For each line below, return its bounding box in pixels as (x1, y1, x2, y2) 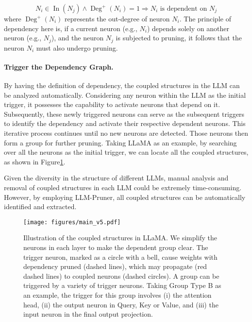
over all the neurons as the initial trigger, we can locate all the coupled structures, (4, 147, 249, 157)
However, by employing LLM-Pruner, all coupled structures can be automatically (4, 192, 246, 202)
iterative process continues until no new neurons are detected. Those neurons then (4, 128, 249, 138)
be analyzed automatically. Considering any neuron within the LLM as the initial (4, 89, 246, 100)
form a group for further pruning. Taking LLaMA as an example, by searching (4, 137, 237, 147)
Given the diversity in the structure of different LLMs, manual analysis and (4, 173, 229, 183)
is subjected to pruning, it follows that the (116, 33, 242, 43)
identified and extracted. (4, 201, 77, 212)
